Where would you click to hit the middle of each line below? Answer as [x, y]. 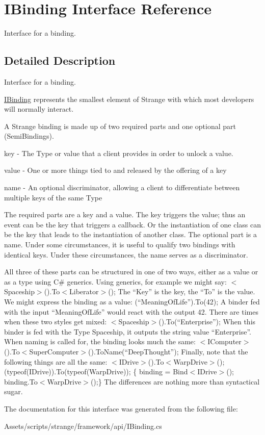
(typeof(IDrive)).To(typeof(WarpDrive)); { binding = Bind [96, 372]
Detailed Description [60, 60]
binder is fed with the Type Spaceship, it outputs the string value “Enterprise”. [128, 331]
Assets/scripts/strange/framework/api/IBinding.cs [83, 426]
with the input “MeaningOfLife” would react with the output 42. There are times [131, 311]
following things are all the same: [56, 361]
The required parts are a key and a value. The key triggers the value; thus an [125, 214]
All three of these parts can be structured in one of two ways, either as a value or [131, 272]
